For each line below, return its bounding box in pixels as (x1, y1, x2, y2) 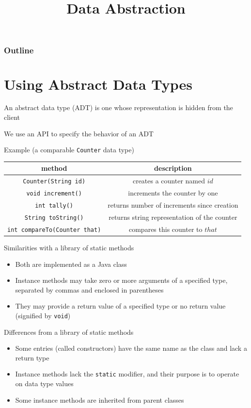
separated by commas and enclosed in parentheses (15, 284, 164, 294)
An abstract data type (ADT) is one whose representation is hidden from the (4, 102, 233, 113)
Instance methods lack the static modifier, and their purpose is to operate (15, 369, 239, 379)
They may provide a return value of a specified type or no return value (15, 301, 226, 311)
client (4, 112, 20, 122)
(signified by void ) (15, 310, 71, 320)
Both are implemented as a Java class (15, 259, 127, 269)
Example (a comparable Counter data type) (4, 145, 134, 155)
